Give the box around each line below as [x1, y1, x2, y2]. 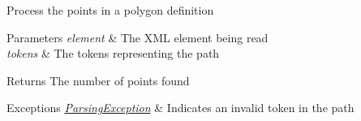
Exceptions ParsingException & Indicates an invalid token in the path [6, 99, 355, 116]
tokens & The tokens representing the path [6, 45, 220, 62]
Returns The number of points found [6, 71, 190, 89]
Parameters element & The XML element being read [6, 28, 269, 45]
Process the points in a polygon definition [6, 2, 214, 18]
